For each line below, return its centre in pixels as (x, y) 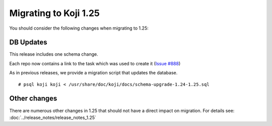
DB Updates (28, 42)
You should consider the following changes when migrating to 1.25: (79, 28)
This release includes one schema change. (54, 54)
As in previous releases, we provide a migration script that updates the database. (93, 73)
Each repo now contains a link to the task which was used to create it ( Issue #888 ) (95, 63)
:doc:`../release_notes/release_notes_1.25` (53, 117)
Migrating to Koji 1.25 (55, 13)
